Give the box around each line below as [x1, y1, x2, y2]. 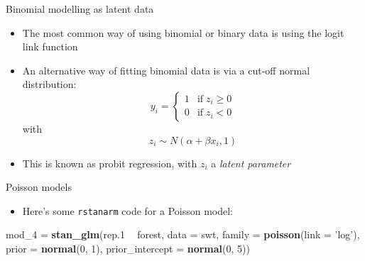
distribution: [22, 77, 77, 91]
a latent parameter [211, 155, 291, 170]
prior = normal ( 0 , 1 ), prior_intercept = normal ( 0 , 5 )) [6, 241, 250, 255]
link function [22, 39, 78, 54]
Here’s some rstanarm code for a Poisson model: [22, 203, 234, 218]
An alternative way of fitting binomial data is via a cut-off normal [22, 62, 310, 77]
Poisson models [6, 179, 72, 194]
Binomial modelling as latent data [6, 1, 154, 16]
